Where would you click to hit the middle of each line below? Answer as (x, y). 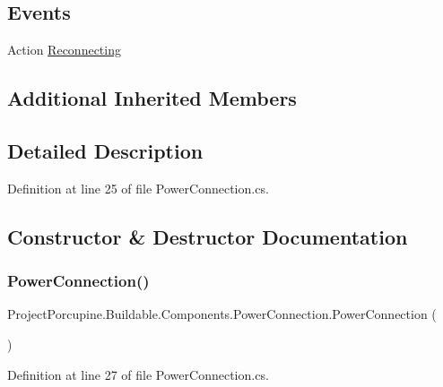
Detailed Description (105, 150)
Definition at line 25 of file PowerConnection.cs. (138, 188)
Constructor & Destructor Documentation (208, 236)
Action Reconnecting (64, 50)
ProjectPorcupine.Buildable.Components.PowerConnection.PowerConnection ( (222, 314)
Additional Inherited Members (152, 98)
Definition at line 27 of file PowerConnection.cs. (138, 374)
